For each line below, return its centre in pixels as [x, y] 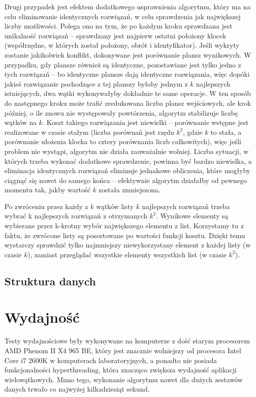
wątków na [21, 122]
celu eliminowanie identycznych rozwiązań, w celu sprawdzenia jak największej [123, 16]
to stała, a [226, 132]
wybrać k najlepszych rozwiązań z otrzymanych [76, 216]
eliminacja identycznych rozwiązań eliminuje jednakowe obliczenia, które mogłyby [128, 170]
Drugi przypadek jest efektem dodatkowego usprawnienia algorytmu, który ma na [128, 6]
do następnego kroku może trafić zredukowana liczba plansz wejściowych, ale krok [128, 103]
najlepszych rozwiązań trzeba [186, 206]
